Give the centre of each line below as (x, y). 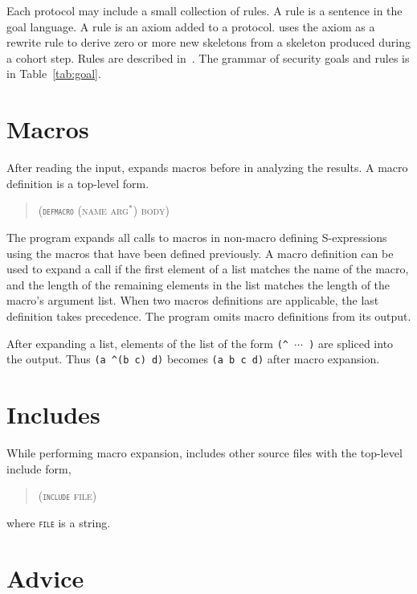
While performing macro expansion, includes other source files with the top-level (204, 452)
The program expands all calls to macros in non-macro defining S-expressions (197, 237)
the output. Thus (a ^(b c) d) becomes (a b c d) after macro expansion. (193, 359)
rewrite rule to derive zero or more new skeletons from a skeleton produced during (209, 42)
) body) (151, 210)
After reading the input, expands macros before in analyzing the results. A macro (207, 168)
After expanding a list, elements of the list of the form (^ (148, 343)
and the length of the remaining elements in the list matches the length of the (198, 284)
